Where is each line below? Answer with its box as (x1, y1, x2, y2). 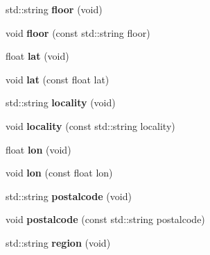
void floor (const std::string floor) (6, 25, 150, 40)
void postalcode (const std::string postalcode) (6, 212, 205, 227)
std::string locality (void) (6, 95, 116, 110)
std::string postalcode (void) (6, 188, 132, 203)
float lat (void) (6, 49, 69, 63)
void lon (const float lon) (6, 165, 113, 180)
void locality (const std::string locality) (6, 118, 175, 133)
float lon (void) (6, 142, 71, 156)
